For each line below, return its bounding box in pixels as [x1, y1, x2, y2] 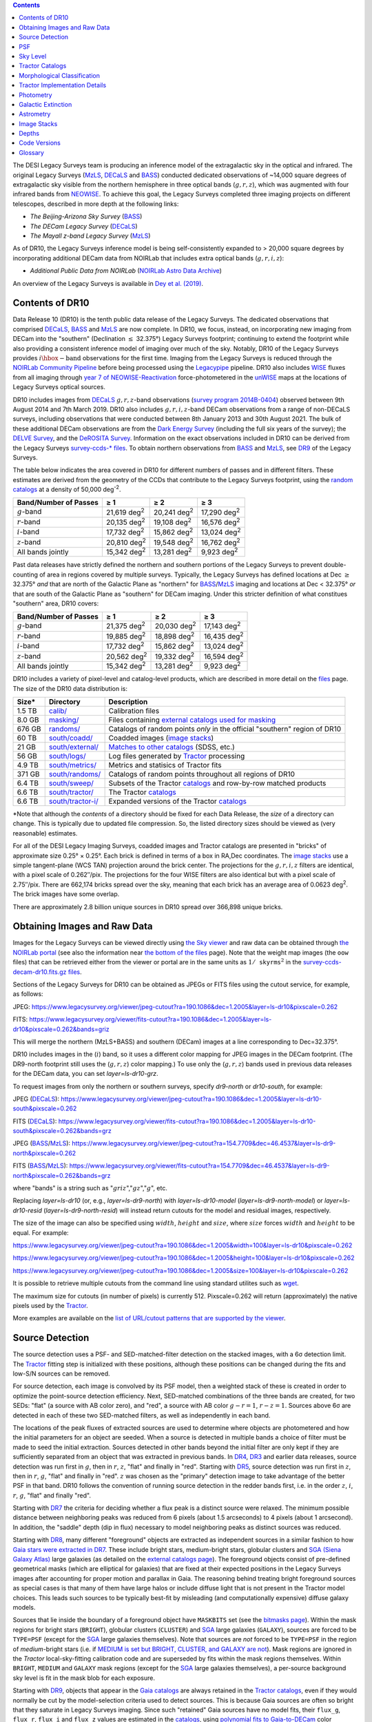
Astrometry [19, 110, 51, 118]
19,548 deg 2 [154, 536, 194, 548]
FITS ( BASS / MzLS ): [12, 1161, 68, 1170]
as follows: [12, 990, 44, 998]
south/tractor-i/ [48, 796, 99, 806]
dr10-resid [12, 1206, 43, 1214]
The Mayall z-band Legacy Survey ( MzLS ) [30, 231, 151, 240]
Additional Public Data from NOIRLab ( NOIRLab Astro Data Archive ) [30, 267, 222, 275]
